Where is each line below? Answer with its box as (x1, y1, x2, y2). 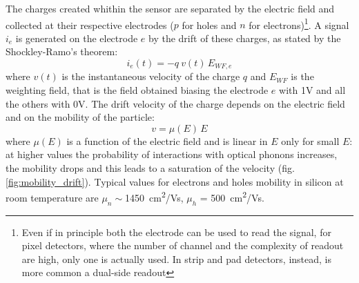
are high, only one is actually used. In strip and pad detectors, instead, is (21, 251, 332, 266)
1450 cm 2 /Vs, (125, 188, 184, 204)
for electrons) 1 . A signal (249, 15, 349, 32)
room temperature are (6, 190, 99, 204)
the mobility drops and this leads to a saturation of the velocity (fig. (6, 161, 295, 175)
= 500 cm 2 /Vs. (200, 188, 264, 204)
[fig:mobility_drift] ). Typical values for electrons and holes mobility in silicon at (6, 174, 344, 188)
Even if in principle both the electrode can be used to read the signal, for (21, 224, 331, 239)
